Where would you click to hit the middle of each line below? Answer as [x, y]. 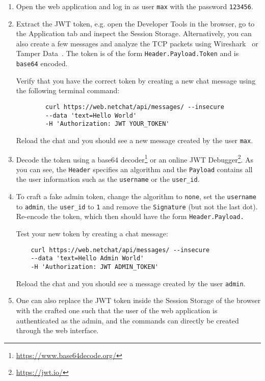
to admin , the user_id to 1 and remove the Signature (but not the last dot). [137, 206]
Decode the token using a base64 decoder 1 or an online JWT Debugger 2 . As [135, 158]
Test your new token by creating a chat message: [92, 234]
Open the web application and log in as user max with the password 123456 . [135, 6]
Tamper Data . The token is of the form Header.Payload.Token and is [127, 53]
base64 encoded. [42, 63]
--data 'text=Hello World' [91, 115]
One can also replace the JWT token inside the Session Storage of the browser [138, 300]
